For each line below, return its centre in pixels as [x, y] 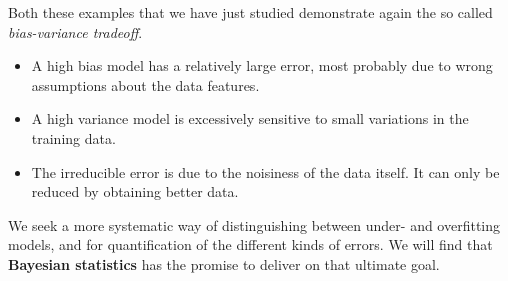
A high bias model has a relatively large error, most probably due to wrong [262, 65]
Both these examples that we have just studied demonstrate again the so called [250, 12]
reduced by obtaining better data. [135, 191]
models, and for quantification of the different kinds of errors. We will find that [250, 244]
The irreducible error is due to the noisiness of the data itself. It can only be [265, 171]
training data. [73, 137]
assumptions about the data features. [145, 84]
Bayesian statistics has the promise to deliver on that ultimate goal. [224, 263]
